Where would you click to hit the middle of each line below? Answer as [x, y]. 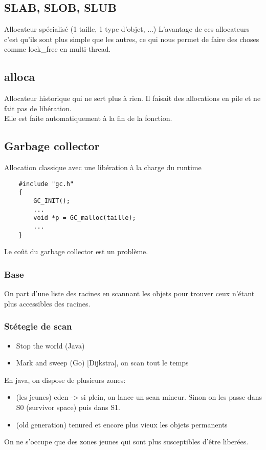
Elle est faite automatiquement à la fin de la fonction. [88, 118]
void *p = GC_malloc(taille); [85, 218]
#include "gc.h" [46, 184]
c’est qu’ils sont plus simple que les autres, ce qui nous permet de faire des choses [132, 39]
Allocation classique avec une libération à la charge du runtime [103, 167]
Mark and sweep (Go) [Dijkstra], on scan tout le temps [102, 363]
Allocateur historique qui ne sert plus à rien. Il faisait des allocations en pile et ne [132, 98]
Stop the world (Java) [50, 345]
